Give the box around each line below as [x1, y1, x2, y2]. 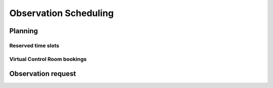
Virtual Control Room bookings [9, 55, 87, 62]
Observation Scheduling [9, 8, 114, 19]
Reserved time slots [9, 42, 60, 49]
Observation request [9, 69, 76, 78]
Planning [9, 27, 38, 35]
